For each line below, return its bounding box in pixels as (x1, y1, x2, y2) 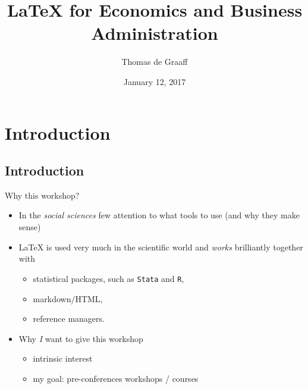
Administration (91, 21, 218, 45)
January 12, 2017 (123, 75, 186, 87)
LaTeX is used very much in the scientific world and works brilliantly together (18, 240, 303, 253)
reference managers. (33, 312, 105, 325)
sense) (18, 221, 41, 233)
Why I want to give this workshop (18, 332, 143, 344)
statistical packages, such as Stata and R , (33, 272, 184, 284)
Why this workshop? (5, 189, 80, 201)
